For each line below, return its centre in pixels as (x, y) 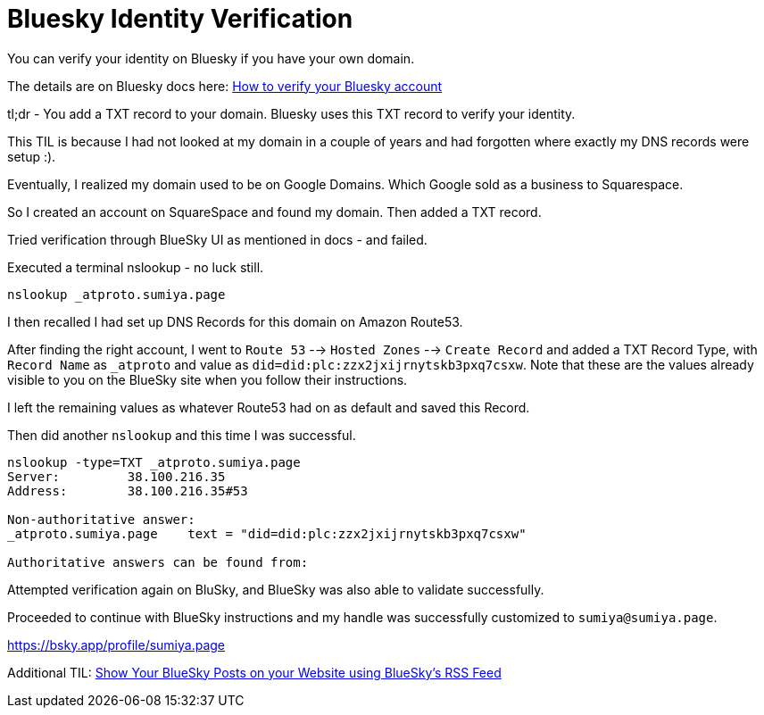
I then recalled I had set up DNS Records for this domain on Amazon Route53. (235, 321)
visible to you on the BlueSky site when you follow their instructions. (208, 379)
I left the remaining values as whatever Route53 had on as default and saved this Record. (269, 407)
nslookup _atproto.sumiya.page (116, 294)
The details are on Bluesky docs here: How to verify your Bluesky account (225, 86)
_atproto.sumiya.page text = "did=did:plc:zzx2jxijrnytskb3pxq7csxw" (267, 533)
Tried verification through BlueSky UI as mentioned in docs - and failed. (217, 239)
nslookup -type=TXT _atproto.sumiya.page (154, 462)
